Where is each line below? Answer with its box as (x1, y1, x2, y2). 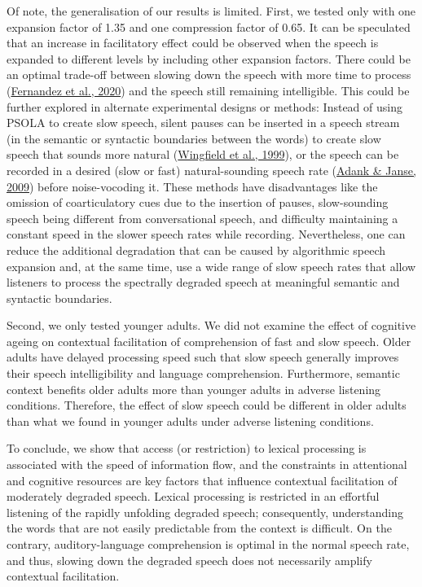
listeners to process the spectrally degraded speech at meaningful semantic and (7, 274, 400, 291)
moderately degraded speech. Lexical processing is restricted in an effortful (7, 488, 380, 505)
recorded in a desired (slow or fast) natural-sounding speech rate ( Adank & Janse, (7, 161, 416, 178)
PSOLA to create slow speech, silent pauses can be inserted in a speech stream (7, 114, 400, 131)
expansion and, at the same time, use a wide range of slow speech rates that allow (7, 257, 416, 274)
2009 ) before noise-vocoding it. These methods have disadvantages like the (7, 177, 378, 195)
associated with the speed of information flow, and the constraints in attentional (7, 456, 407, 473)
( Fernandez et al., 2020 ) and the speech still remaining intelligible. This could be (7, 81, 410, 99)
